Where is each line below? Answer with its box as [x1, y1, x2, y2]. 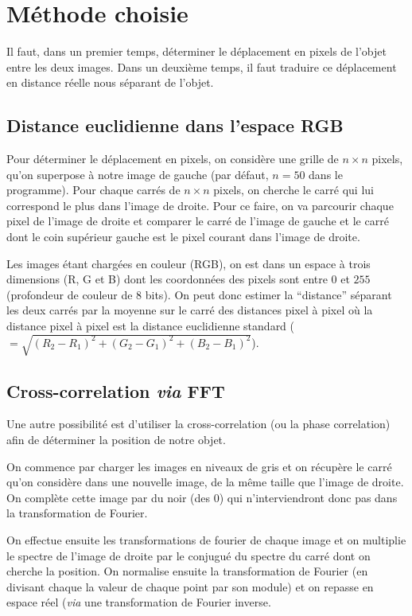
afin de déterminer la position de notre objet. [6, 431, 226, 447]
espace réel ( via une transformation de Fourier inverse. [6, 594, 271, 610]
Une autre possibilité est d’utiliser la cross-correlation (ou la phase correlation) [6, 415, 391, 432]
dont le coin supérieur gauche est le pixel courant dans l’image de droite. [6, 228, 360, 245]
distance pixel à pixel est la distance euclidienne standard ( [6, 318, 295, 334]
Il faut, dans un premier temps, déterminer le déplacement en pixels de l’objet [6, 43, 387, 60]
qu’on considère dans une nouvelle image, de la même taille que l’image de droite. [6, 474, 404, 490]
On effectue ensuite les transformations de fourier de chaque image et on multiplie [6, 531, 406, 548]
